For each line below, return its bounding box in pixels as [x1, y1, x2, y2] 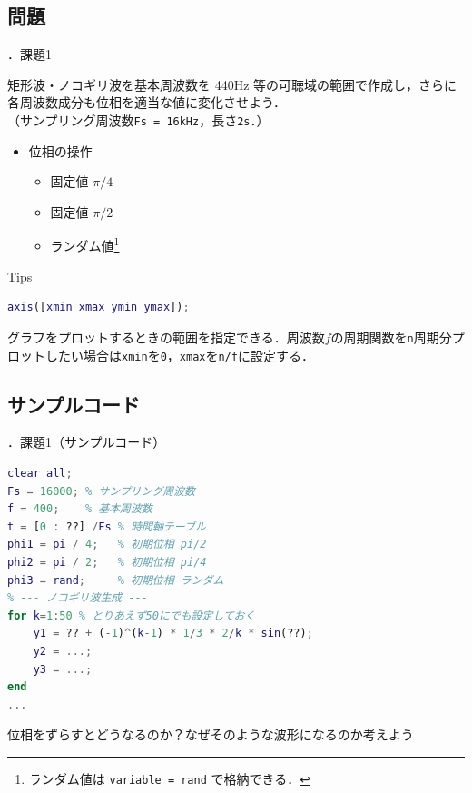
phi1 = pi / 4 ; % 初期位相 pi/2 [7, 538, 207, 551]
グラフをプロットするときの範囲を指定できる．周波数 [7, 327, 325, 346]
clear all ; [7, 466, 73, 480]
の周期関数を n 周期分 [330, 327, 452, 346]
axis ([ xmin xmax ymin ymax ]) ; [7, 301, 190, 314]
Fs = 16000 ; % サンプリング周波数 [7, 484, 195, 498]
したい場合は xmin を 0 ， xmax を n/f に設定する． [44, 345, 314, 364]
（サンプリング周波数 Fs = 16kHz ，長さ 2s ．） [7, 110, 270, 129]
